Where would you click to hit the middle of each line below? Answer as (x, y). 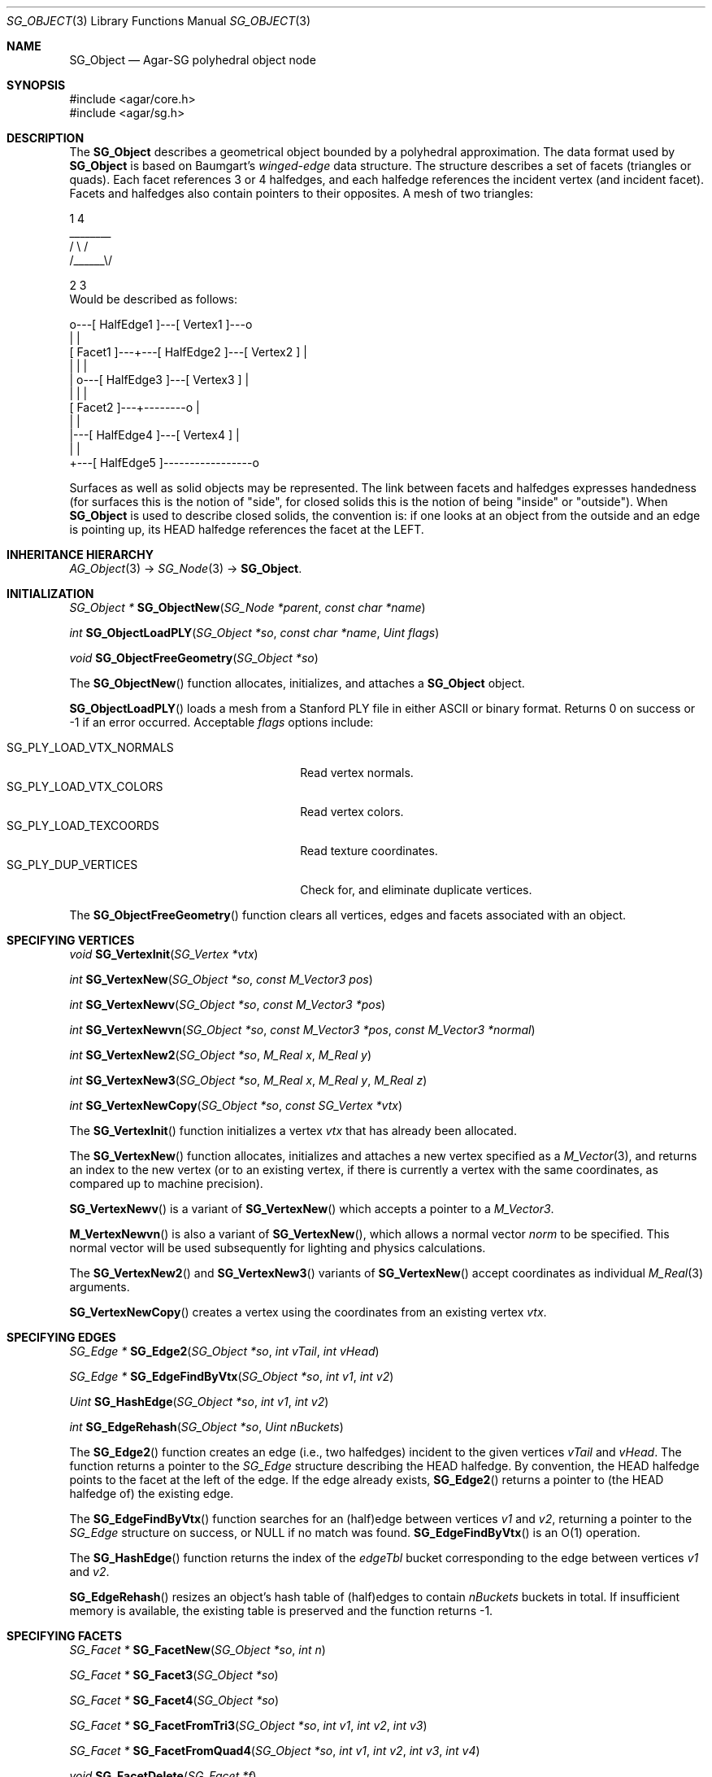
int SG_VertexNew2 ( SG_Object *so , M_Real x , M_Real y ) (221, 1055)
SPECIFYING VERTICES (71, 940)
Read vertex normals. (357, 773)
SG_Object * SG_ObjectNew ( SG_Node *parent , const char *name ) (247, 607)
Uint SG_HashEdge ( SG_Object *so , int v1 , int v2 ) (199, 1402)
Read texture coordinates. (369, 851)
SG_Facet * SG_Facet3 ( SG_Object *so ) (174, 1675)
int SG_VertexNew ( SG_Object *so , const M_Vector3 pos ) (221, 979)
